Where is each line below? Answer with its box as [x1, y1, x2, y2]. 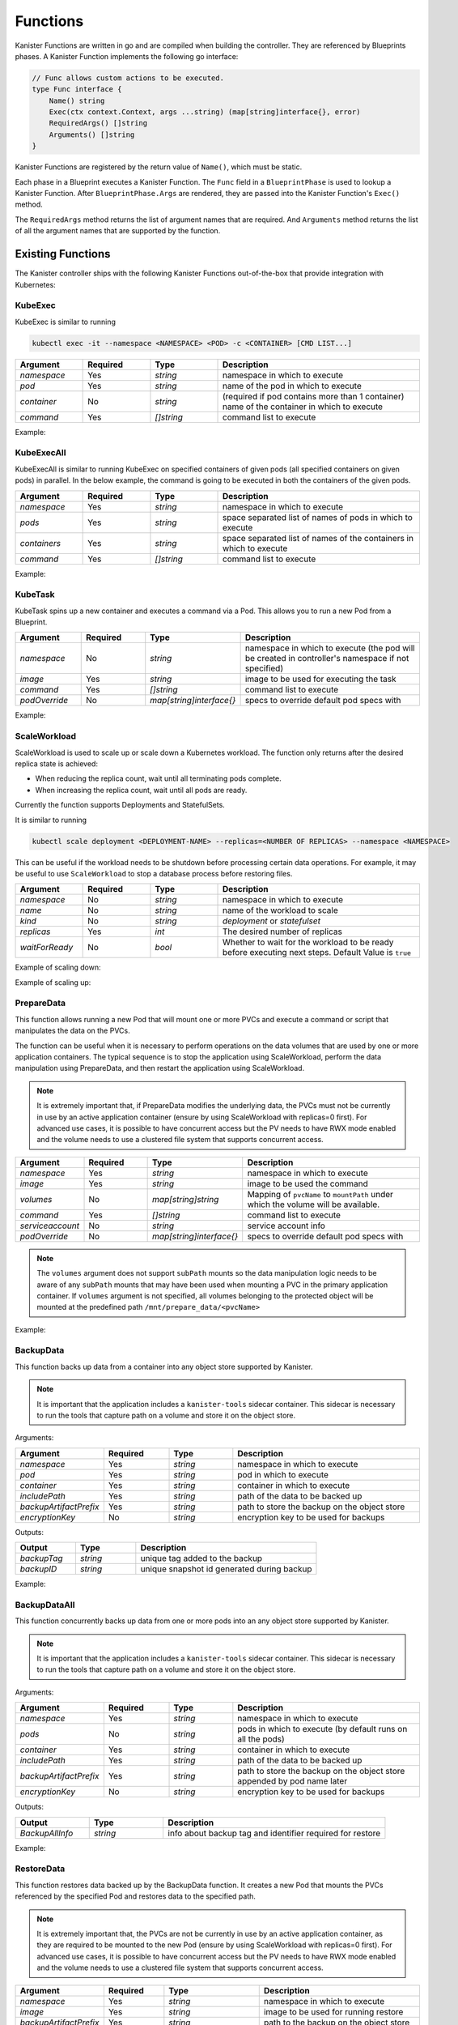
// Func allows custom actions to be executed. [32, 73, 224, 83]
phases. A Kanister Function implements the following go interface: [15, 51, 239, 61]
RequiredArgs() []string [49, 118, 148, 128]
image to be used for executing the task [244, 673, 397, 684]
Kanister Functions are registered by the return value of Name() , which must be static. [15, 162, 303, 172]
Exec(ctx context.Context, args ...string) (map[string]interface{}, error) [49, 108, 361, 117]
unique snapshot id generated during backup [140, 1563, 312, 1575]
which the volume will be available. [247, 1199, 380, 1210]
